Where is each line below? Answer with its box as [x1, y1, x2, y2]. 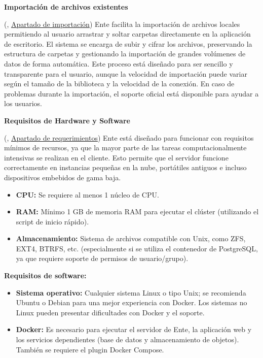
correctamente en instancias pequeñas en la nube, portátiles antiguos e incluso [4, 162, 247, 173]
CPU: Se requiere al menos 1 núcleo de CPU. [16, 189, 159, 200]
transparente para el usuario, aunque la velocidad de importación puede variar [4, 68, 247, 79]
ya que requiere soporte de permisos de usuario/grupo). [16, 253, 189, 264]
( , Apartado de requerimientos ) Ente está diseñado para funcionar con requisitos [4, 132, 254, 143]
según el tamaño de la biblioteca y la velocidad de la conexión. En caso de [4, 78, 235, 89]
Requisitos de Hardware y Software [4, 115, 130, 125]
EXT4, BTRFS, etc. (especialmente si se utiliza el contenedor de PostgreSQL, [16, 243, 258, 253]
